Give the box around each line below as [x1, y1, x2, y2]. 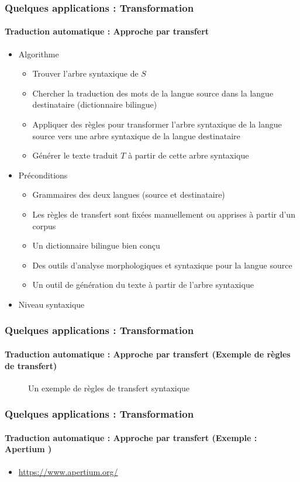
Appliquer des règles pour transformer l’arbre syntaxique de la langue [32, 118, 282, 130]
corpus [32, 219, 56, 232]
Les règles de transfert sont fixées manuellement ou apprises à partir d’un [32, 208, 295, 220]
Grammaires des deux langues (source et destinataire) [32, 188, 225, 201]
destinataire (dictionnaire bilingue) [32, 98, 157, 111]
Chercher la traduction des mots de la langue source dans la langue [32, 87, 274, 99]
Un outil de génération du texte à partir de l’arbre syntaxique [32, 278, 254, 291]
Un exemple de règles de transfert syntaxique [28, 381, 190, 394]
